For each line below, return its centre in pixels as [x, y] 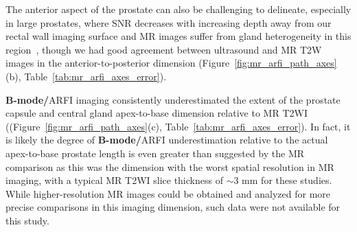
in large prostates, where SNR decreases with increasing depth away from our [169, 22]
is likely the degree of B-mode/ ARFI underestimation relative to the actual [167, 140]
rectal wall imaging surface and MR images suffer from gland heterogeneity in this [178, 36]
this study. [27, 220]
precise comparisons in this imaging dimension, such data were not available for [173, 207]
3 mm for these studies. [283, 180]
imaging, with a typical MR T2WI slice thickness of [114, 180]
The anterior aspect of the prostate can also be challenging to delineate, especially [178, 9]
